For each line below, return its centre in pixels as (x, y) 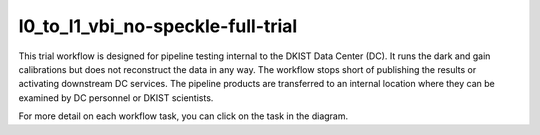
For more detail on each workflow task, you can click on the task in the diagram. (183, 116)
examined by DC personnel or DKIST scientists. (116, 97)
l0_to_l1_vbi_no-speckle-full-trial (158, 26)
